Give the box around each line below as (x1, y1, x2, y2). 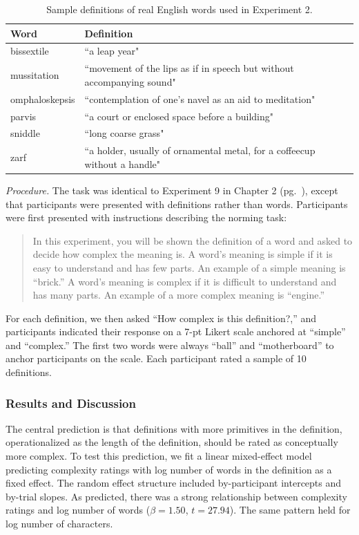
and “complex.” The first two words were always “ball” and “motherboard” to (6, 337, 334, 352)
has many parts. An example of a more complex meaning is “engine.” (32, 288, 325, 302)
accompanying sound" (84, 74, 176, 88)
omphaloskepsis (10, 91, 75, 106)
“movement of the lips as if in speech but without (84, 61, 294, 75)
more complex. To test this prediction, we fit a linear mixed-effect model (6, 449, 312, 463)
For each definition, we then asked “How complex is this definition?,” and (6, 310, 317, 325)
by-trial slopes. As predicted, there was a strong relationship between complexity (6, 489, 347, 503)
